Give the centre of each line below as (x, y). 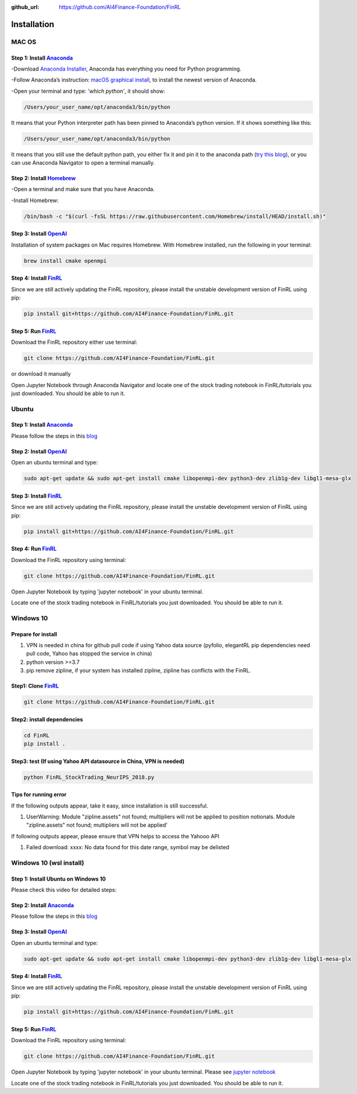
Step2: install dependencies (47, 719)
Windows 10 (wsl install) (48, 862)
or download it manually (41, 374)
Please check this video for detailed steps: (64, 890)
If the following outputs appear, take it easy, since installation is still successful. (109, 806)
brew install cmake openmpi (65, 261)
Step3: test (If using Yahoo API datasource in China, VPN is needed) (98, 761)
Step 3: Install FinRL (37, 496)
